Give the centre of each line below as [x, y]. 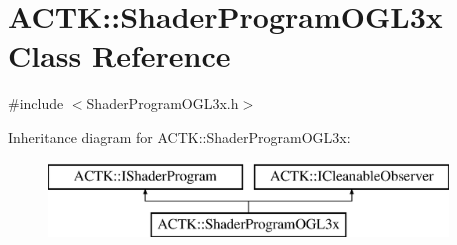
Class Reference [119, 55]
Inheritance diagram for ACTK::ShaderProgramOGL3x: [179, 136]
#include [36, 103]
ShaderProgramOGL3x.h [162, 103]
